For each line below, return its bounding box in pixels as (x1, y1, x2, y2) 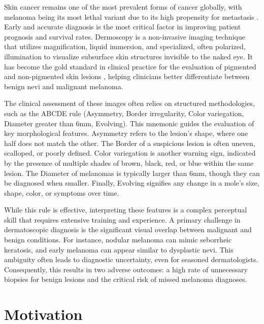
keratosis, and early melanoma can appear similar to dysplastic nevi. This (4, 244, 234, 255)
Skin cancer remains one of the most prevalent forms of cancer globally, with (4, 2, 242, 12)
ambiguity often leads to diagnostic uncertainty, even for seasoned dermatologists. (4, 254, 258, 265)
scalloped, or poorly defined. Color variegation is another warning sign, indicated (4, 148, 256, 158)
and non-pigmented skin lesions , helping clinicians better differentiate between (4, 71, 250, 82)
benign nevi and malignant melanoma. (4, 81, 123, 91)
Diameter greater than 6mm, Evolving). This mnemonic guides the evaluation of (4, 118, 254, 128)
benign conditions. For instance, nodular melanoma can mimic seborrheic (4, 234, 232, 245)
